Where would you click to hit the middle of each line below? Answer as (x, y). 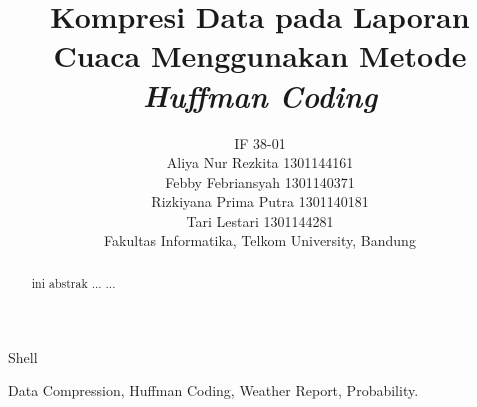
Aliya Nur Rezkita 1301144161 (260, 162)
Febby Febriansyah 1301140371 (260, 181)
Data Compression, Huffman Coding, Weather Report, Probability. (213, 390)
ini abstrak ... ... (73, 282)
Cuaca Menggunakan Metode (260, 55)
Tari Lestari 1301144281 (260, 220)
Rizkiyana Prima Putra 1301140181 (260, 201)
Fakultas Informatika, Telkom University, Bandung (260, 240)
